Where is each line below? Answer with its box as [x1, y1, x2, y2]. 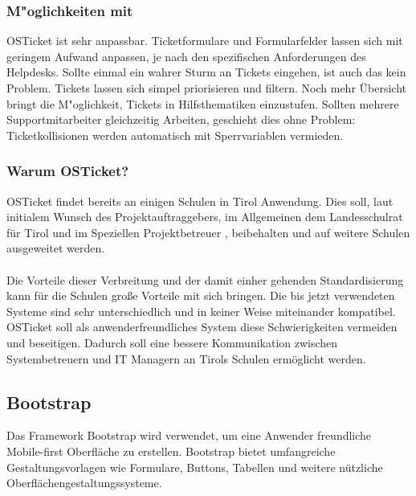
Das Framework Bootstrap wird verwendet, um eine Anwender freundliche [6, 427, 372, 444]
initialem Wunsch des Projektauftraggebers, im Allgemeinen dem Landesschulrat [6, 208, 403, 225]
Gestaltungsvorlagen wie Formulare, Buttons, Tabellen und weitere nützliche [6, 458, 383, 475]
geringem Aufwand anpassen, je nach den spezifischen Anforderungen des [6, 47, 366, 64]
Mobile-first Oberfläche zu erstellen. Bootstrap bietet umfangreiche [6, 442, 336, 459]
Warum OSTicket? [6, 161, 129, 181]
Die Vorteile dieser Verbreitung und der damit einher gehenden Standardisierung [6, 271, 404, 288]
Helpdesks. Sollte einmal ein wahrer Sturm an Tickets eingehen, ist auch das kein [6, 64, 406, 80]
